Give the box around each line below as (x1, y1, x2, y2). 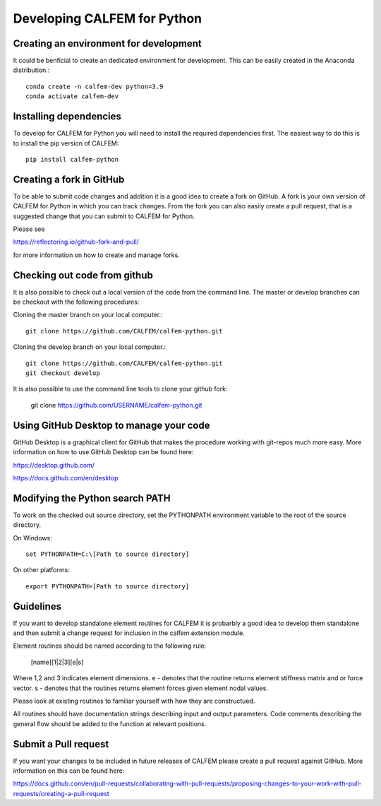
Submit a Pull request (13, 738, 109, 750)
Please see (13, 225, 45, 233)
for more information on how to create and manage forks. (13, 251, 180, 259)
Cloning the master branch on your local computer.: (13, 311, 163, 319)
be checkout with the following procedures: (13, 297, 140, 307)
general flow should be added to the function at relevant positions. (13, 719, 207, 728)
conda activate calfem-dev (25, 93, 119, 100)
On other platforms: (13, 566, 70, 574)
